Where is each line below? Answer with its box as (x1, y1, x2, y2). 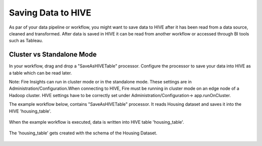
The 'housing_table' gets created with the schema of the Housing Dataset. (9, 130, 158, 136)
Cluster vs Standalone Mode (9, 50, 97, 59)
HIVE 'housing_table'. (9, 108, 51, 114)
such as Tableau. (9, 38, 43, 44)
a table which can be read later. (9, 70, 72, 76)
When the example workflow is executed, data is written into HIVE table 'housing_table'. (9, 119, 184, 125)
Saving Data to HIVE (9, 7, 92, 18)
